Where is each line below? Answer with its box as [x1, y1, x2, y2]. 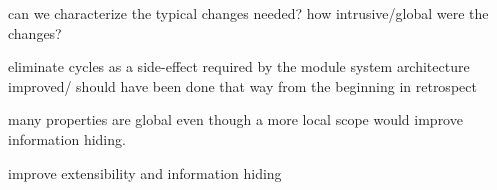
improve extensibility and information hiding [8, 162, 282, 183]
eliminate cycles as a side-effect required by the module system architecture [8, 56, 470, 77]
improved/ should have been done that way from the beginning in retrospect [8, 75, 477, 96]
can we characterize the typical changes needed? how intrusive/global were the [8, 3, 489, 23]
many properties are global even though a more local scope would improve [8, 109, 463, 130]
